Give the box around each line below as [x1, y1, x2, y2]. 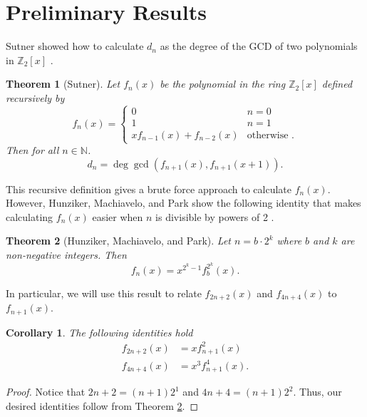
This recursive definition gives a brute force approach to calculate [6, 181, 291, 196]
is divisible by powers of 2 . [155, 209, 274, 224]
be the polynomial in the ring [160, 76, 286, 91]
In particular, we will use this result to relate [6, 285, 202, 300]
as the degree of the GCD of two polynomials [160, 38, 358, 53]
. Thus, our [293, 384, 342, 399]
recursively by [6, 90, 65, 105]
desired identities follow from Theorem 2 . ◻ [6, 398, 199, 413]
